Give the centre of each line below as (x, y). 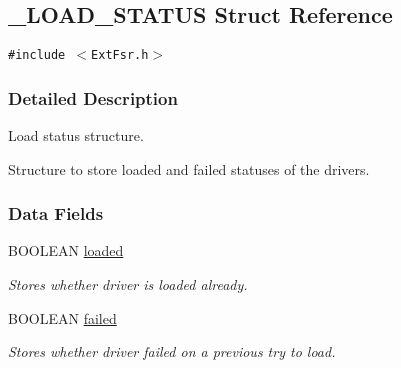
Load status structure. (76, 135)
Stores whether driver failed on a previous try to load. (172, 351)
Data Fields (56, 213)
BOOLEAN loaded (66, 250)
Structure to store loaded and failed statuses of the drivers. (189, 168)
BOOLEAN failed (62, 317)
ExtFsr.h (120, 55)
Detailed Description (93, 97)
